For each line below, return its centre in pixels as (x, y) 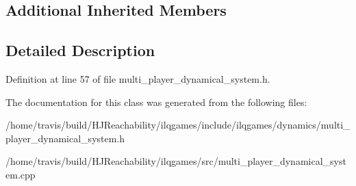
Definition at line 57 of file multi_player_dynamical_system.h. (138, 78)
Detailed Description (80, 50)
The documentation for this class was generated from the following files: (156, 102)
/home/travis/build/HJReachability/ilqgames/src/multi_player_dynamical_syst (176, 161)
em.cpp (21, 174)
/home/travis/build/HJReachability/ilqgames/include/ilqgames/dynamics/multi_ (178, 125)
